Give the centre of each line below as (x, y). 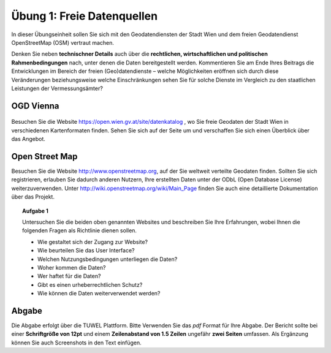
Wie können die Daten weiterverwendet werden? (99, 294)
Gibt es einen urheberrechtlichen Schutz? (90, 284)
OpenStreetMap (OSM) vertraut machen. (63, 42)
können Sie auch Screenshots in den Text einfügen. (77, 343)
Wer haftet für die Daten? (69, 276)
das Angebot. (29, 139)
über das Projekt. (33, 197)
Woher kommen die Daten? (72, 267)
